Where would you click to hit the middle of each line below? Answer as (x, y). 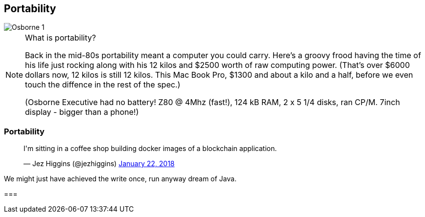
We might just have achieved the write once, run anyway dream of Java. (120, 179)
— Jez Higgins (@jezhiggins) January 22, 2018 (99, 164)
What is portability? (60, 38)
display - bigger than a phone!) (82, 112)
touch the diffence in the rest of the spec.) (103, 85)
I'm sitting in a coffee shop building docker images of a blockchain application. (150, 149)
